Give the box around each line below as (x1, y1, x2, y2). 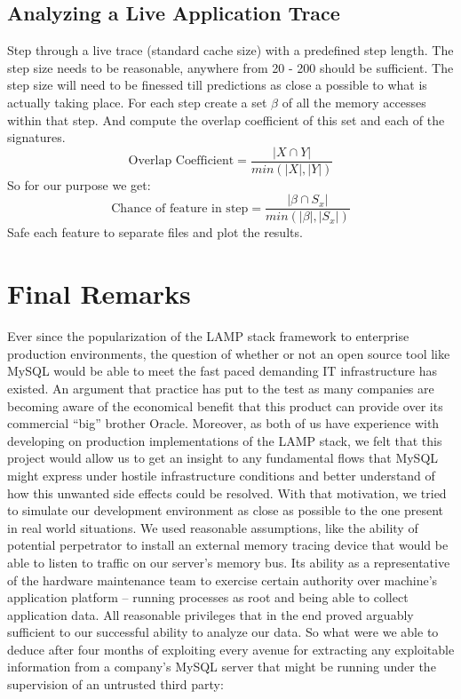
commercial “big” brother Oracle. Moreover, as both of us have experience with (7, 414, 440, 433)
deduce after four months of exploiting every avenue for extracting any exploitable (7, 639, 455, 658)
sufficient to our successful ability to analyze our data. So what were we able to (7, 623, 439, 641)
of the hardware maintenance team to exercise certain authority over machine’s (7, 570, 438, 589)
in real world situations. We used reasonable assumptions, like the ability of (7, 518, 418, 536)
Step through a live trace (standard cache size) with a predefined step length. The (7, 41, 454, 60)
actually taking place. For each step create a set (7, 92, 267, 111)
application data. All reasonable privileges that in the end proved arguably (7, 605, 414, 624)
